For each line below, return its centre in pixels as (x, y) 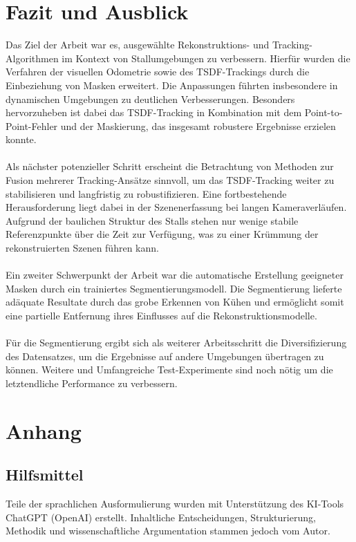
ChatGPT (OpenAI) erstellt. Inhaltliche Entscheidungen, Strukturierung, (161, 517)
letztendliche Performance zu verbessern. (92, 383)
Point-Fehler (32, 125)
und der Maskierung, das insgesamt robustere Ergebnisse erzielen (198, 125)
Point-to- (324, 112)
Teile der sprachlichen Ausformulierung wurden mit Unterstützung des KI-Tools (175, 504)
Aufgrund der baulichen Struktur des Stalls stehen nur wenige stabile (152, 220)
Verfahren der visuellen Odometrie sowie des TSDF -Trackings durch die (158, 72)
